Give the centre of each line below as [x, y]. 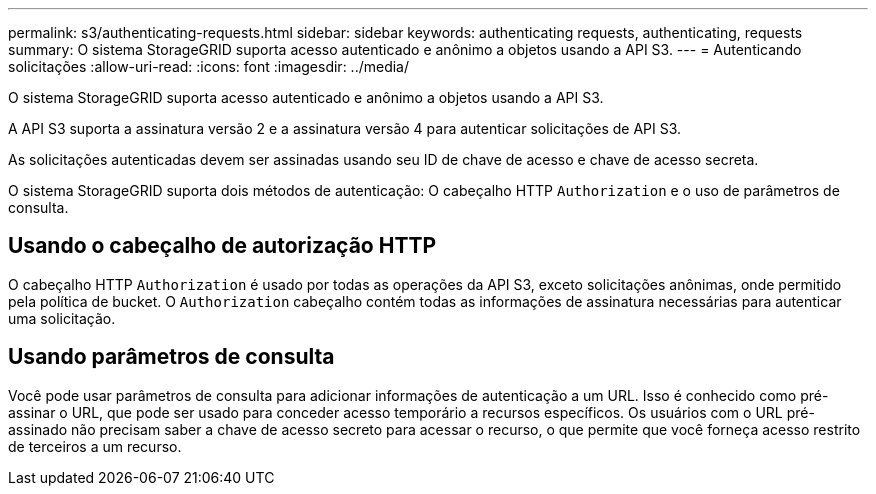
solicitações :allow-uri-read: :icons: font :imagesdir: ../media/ [209, 66]
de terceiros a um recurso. [95, 446]
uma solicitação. [62, 318]
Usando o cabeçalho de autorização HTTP [222, 246]
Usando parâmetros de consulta [171, 357]
